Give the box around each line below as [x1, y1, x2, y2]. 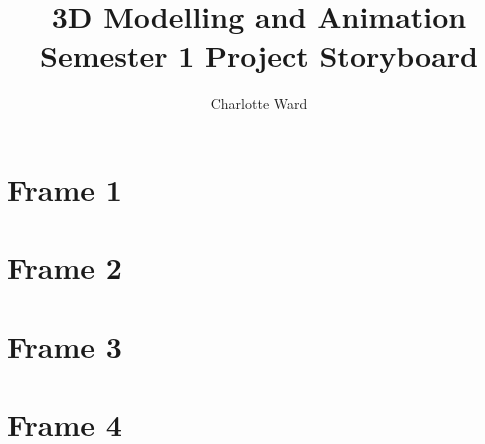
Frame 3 [7, 325, 122, 366]
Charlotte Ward [210, 93, 308, 114]
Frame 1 [7, 168, 122, 209]
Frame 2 [7, 247, 122, 288]
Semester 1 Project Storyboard [40, 35, 478, 76]
